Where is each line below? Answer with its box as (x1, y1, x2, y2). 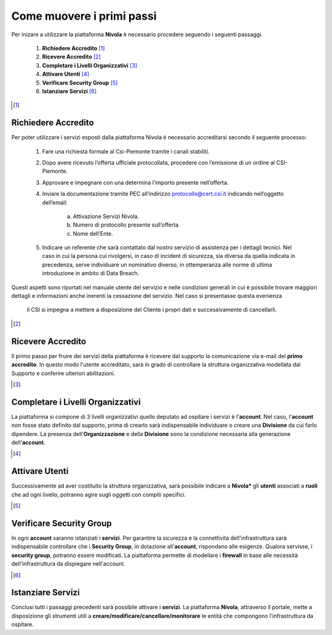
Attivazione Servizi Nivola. (73, 212, 140, 220)
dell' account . (11, 438, 45, 446)
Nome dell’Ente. (73, 230, 113, 237)
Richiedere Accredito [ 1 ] (42, 44, 105, 52)
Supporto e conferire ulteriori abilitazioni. (11, 369, 116, 377)
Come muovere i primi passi (11, 9, 157, 23)
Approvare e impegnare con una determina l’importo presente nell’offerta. (42, 179, 229, 186)
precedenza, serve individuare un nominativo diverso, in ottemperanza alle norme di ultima (42, 261, 272, 268)
